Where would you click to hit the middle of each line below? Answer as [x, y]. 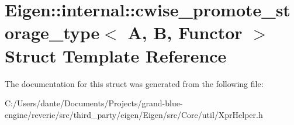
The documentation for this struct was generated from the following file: [134, 83]
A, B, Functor [185, 32]
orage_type [52, 32]
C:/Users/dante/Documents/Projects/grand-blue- [94, 103]
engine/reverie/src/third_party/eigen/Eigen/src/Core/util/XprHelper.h [134, 114]
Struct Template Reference [116, 55]
